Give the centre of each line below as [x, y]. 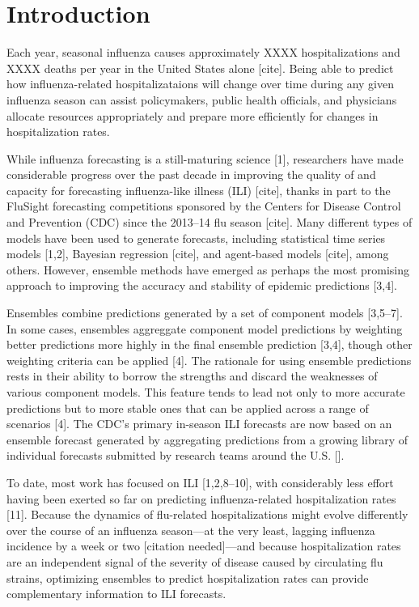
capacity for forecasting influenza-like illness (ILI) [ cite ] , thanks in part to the [199, 190]
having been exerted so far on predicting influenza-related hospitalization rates [201, 498]
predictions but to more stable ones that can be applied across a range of [188, 407]
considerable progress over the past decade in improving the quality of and [191, 174]
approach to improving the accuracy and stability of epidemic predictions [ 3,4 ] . [202, 285]
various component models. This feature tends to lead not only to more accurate [206, 392]
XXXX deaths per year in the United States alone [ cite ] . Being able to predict [200, 68]
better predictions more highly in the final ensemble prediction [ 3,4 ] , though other [209, 344]
